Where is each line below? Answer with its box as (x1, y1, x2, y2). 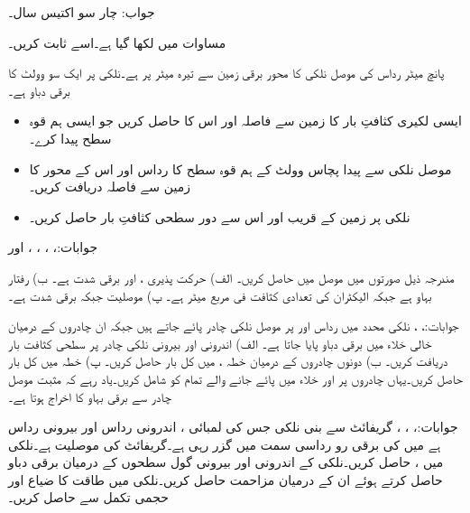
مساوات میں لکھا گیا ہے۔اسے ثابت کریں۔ (8, 33, 226, 51)
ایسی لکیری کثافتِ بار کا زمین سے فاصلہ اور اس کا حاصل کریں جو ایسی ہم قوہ (29, 111, 462, 130)
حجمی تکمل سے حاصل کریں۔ (8, 488, 169, 507)
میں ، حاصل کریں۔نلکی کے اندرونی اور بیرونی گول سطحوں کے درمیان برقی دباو (8, 452, 444, 471)
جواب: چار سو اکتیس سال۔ (8, 3, 155, 21)
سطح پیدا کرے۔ (29, 128, 112, 147)
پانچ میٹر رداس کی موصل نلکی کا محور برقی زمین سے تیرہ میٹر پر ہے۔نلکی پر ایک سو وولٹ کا (8, 63, 445, 82)
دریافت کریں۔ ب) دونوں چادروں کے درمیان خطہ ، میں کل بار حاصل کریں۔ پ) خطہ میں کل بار (8, 351, 448, 370)
